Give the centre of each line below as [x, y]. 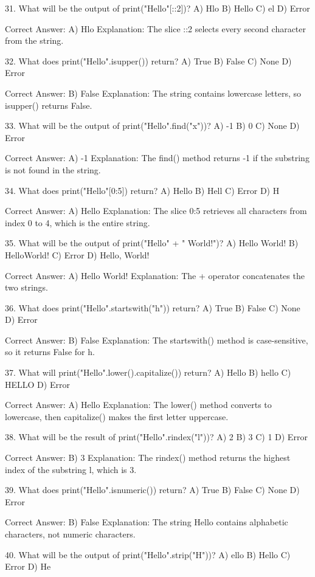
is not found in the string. [53, 169]
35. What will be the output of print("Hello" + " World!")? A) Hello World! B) [152, 243]
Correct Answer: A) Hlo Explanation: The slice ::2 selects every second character [156, 28]
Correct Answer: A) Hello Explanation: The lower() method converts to [138, 405]
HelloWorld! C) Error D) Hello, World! [77, 254]
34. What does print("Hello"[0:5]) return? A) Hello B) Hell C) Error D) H [142, 190]
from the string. [34, 40]
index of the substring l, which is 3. [71, 469]
